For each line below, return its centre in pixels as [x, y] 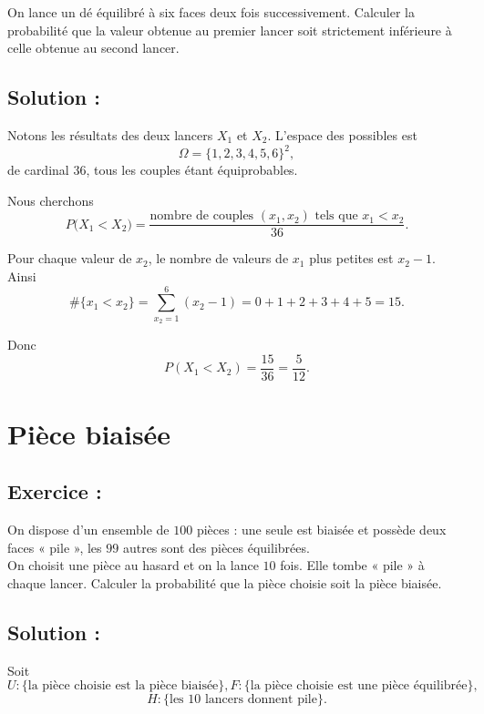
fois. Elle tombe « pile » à [352, 565]
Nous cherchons [51, 200]
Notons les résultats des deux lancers [110, 134]
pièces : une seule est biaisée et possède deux [321, 530]
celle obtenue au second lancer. [93, 48]
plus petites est [351, 258]
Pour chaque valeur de [70, 258]
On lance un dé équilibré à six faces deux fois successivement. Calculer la [211, 12]
